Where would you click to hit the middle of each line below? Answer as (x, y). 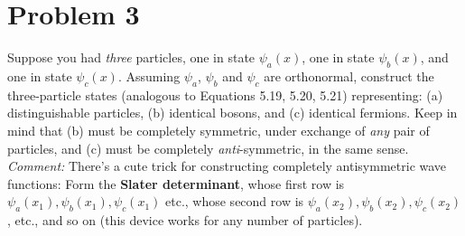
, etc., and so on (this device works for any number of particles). (185, 220)
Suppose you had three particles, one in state (131, 57)
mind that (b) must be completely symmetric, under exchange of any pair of (219, 130)
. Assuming (149, 76)
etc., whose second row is (235, 201)
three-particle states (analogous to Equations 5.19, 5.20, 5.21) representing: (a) (225, 94)
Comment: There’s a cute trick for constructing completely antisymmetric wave (227, 166)
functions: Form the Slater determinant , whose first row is (176, 183)
